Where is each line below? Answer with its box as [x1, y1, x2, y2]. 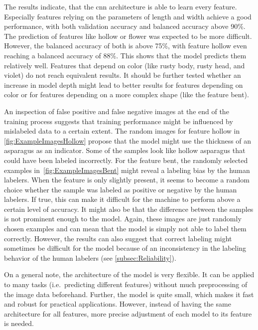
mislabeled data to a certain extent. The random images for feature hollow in [4, 126, 240, 136]
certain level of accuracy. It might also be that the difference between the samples [4, 203, 254, 214]
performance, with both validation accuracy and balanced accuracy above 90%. [4, 21, 246, 31]
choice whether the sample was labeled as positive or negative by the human [4, 184, 237, 194]
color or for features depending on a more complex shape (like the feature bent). [4, 89, 249, 100]
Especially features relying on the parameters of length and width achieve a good [4, 11, 252, 21]
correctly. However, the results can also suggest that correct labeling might [4, 233, 232, 243]
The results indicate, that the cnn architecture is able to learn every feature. [4, 1, 237, 11]
